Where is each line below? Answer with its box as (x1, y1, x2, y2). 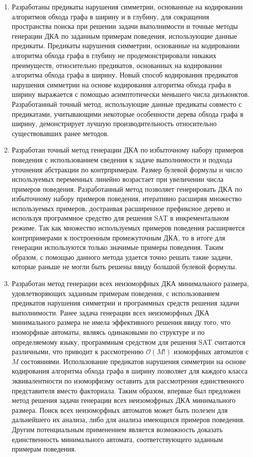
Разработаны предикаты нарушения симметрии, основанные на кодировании (11, 1, 243, 11)
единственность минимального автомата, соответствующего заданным (11, 434, 223, 444)
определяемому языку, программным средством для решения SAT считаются (11, 336, 246, 347)
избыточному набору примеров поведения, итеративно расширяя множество (11, 193, 242, 204)
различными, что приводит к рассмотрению (11, 346, 144, 357)
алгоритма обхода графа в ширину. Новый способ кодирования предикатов (11, 70, 238, 80)
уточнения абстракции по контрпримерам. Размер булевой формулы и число (11, 164, 243, 174)
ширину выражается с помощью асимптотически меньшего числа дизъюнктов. (11, 89, 250, 99)
